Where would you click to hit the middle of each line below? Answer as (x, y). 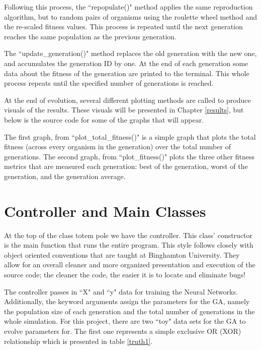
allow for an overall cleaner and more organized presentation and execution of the (130, 265)
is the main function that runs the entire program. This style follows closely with (129, 245)
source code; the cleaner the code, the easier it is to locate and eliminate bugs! (125, 274)
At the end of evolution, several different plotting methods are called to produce (127, 100)
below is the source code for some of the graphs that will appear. (104, 119)
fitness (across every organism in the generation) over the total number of (117, 147)
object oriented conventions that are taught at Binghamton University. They (122, 254)
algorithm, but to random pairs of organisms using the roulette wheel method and (130, 16)
